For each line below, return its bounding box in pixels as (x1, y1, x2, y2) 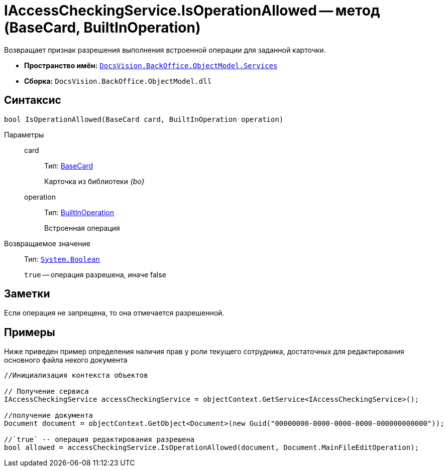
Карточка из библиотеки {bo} (44, 177, 145, 186)
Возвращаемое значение (4, 239, 90, 248)
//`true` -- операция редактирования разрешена (4, 435, 195, 444)
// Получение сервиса (4, 387, 89, 396)
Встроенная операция (44, 223, 120, 232)
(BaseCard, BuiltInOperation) (4, 19, 201, 36)
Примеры (4, 326, 55, 339)
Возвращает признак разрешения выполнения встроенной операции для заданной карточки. (4, 45, 326, 54)
